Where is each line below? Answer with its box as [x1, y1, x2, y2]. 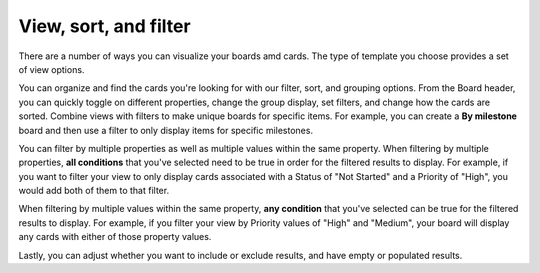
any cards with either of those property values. [18, 231, 212, 243]
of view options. [18, 63, 85, 75]
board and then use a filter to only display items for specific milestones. [18, 124, 314, 136]
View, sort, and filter [18, 15, 191, 37]
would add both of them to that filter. [18, 185, 170, 197]
